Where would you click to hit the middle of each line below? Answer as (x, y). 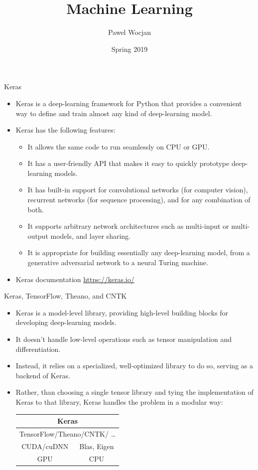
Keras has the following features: (65, 130)
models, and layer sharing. (90, 235)
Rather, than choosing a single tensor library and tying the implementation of (134, 392)
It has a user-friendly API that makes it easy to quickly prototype (129, 163)
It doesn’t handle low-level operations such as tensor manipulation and (124, 339)
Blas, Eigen (97, 446)
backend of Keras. (43, 375)
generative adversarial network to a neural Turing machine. (118, 262)
